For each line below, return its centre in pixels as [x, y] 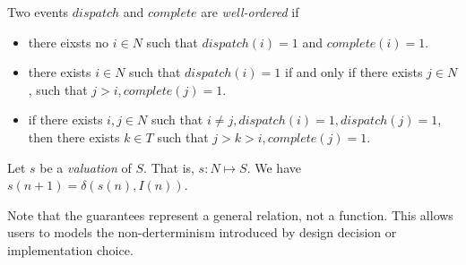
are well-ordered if [250, 12]
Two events [38, 12]
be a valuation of [86, 167]
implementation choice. [70, 249]
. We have [274, 167]
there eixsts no [69, 42]
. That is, [169, 167]
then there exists [74, 137]
